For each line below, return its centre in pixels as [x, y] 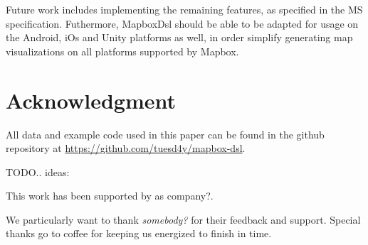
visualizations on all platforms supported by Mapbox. [122, 51]
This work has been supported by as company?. [110, 196]
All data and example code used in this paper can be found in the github [165, 134]
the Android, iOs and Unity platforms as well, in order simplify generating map [179, 37]
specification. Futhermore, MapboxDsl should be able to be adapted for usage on [182, 23]
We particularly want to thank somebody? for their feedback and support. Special [183, 219]
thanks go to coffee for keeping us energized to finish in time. [139, 233]
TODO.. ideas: [38, 171]
